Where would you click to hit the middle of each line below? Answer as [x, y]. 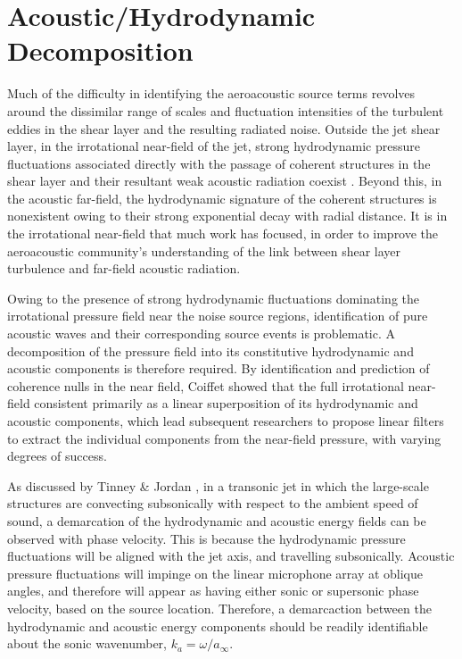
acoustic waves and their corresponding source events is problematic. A [202, 334]
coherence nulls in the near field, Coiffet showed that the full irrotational [206, 385]
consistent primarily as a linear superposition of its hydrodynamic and [226, 403]
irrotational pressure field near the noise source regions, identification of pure [218, 316]
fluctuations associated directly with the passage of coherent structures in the [219, 163]
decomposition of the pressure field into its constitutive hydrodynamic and [210, 350]
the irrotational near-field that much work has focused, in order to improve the [223, 234]
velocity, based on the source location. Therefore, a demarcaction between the [219, 608]
